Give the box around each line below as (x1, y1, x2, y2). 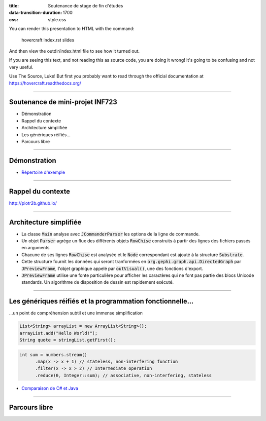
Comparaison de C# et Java (21, 385, 78, 391)
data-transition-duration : (9, 10, 62, 16)
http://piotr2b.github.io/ (9, 200, 57, 206)
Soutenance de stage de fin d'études (48, 3, 123, 8)
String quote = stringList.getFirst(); (19, 337, 116, 343)
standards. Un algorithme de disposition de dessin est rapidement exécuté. (21, 279, 174, 285)
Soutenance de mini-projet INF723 (9, 98, 118, 106)
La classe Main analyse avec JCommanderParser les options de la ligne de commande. (21, 231, 200, 237)
